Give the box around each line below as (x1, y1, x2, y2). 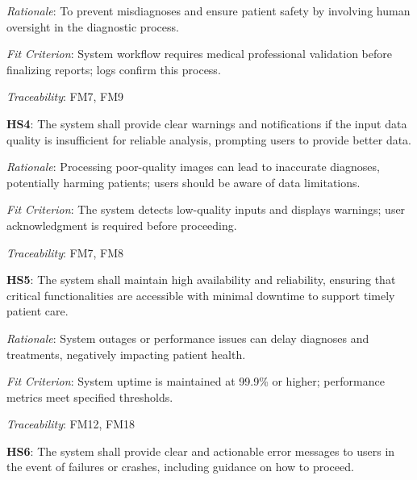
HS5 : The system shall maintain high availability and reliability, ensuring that (6, 271, 396, 288)
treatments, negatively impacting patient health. (6, 345, 246, 362)
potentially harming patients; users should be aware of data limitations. (6, 173, 361, 190)
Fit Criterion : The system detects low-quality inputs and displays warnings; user (6, 201, 406, 218)
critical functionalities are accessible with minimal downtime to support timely (6, 286, 395, 303)
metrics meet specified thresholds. (6, 388, 173, 405)
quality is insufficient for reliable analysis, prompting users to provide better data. (6, 131, 412, 148)
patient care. (6, 303, 69, 319)
